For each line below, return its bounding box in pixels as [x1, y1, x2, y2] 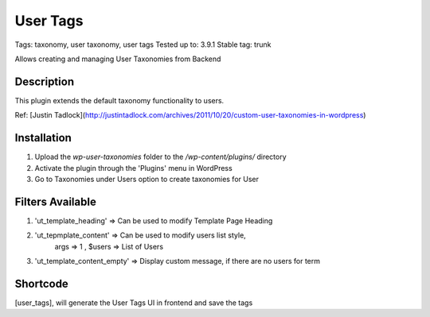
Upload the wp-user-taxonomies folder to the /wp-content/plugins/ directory [34, 152, 287, 162]
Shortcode [14, 276, 69, 290]
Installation [14, 131, 72, 145]
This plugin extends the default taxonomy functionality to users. [14, 95, 225, 105]
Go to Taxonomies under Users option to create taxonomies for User [34, 174, 259, 184]
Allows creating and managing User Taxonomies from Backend [14, 54, 221, 64]
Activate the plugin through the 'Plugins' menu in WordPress [34, 163, 233, 172]
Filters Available [14, 195, 97, 208]
